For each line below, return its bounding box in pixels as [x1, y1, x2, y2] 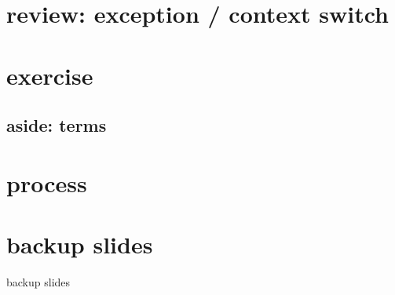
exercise [6, 59, 93, 91]
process [6, 166, 87, 198]
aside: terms [6, 113, 107, 137]
